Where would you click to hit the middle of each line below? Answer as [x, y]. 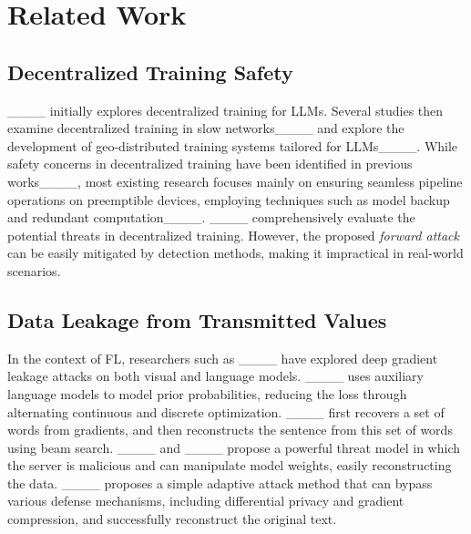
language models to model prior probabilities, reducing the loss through [207, 393]
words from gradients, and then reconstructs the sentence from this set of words [230, 430]
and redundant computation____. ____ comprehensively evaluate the [211, 217]
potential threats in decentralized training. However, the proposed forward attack [233, 235]
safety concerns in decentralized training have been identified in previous [210, 164]
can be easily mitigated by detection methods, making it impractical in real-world [235, 253]
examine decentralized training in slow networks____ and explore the [206, 128]
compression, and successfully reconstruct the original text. [172, 519]
